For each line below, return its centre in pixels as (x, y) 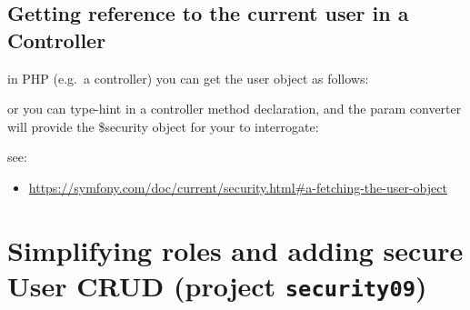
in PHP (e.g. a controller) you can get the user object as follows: (188, 78)
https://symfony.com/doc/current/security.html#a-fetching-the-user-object (238, 187)
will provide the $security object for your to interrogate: (163, 126)
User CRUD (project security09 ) (217, 285)
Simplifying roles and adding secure (235, 250)
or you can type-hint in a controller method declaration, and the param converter (235, 109)
